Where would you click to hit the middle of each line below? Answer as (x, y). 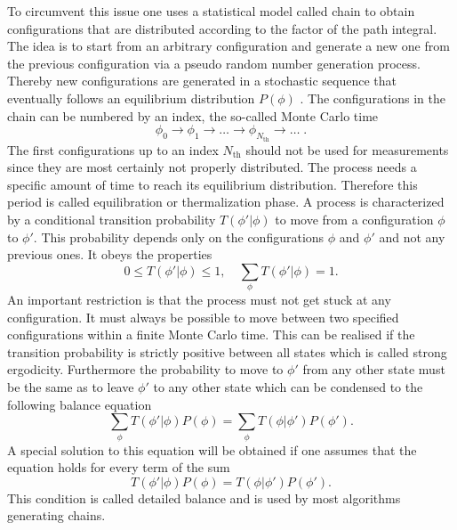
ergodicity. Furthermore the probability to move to (145, 369)
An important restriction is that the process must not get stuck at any (199, 300)
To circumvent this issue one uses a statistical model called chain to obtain (211, 11)
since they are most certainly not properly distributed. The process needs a (212, 167)
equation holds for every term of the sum (119, 467)
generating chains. (56, 515)
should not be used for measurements (347, 149)
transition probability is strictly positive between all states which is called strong (227, 351)
